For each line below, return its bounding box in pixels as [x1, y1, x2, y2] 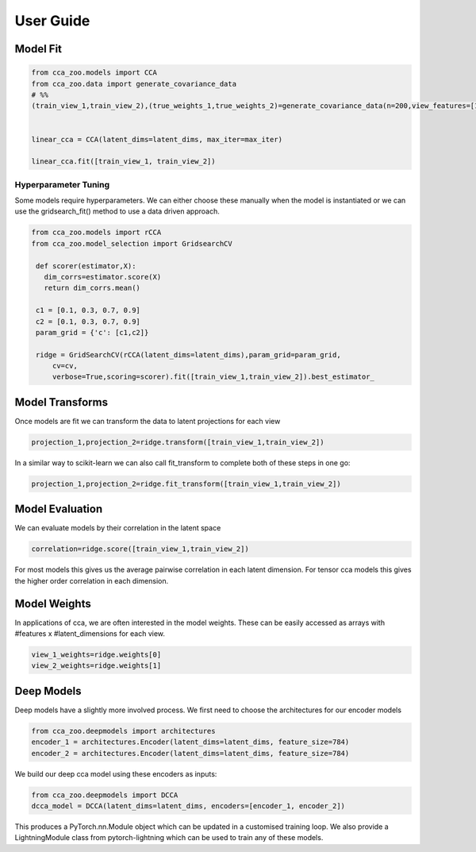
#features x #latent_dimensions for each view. [14, 629, 166, 638]
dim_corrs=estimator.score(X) [44, 272, 162, 281]
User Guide [14, 12, 90, 29]
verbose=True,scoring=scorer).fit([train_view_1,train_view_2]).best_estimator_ [52, 372, 374, 381]
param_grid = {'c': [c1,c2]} [36, 328, 149, 337]
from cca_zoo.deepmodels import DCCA [31, 790, 178, 800]
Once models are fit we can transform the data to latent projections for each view [14, 416, 281, 426]
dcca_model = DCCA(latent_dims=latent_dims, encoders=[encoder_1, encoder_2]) [31, 802, 345, 811]
